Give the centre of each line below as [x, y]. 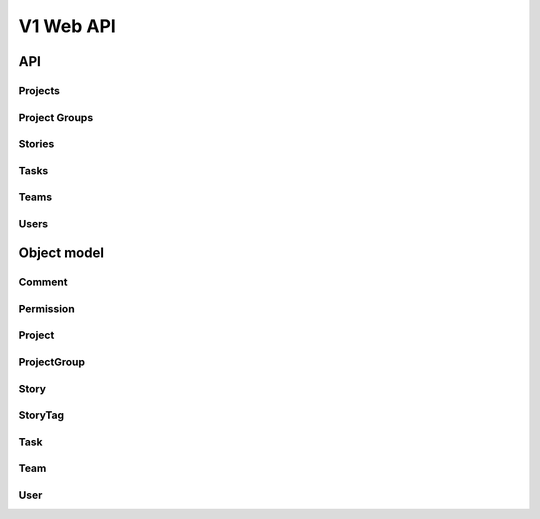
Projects [39, 90]
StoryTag [41, 415]
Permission [46, 308]
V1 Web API [67, 26]
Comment [43, 282]
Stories [36, 144]
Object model [61, 253]
